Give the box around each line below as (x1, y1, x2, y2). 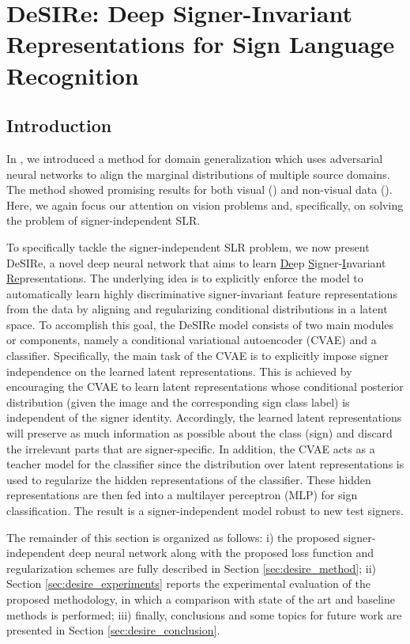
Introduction (6, 113, 112, 138)
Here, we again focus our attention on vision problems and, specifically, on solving (6, 196, 404, 213)
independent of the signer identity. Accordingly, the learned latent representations (6, 409, 402, 426)
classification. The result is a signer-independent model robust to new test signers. (6, 502, 404, 519)
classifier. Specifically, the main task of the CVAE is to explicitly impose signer (6, 347, 389, 364)
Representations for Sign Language (6, 28, 395, 60)
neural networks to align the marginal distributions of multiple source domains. (6, 165, 390, 182)
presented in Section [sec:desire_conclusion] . (6, 622, 220, 638)
